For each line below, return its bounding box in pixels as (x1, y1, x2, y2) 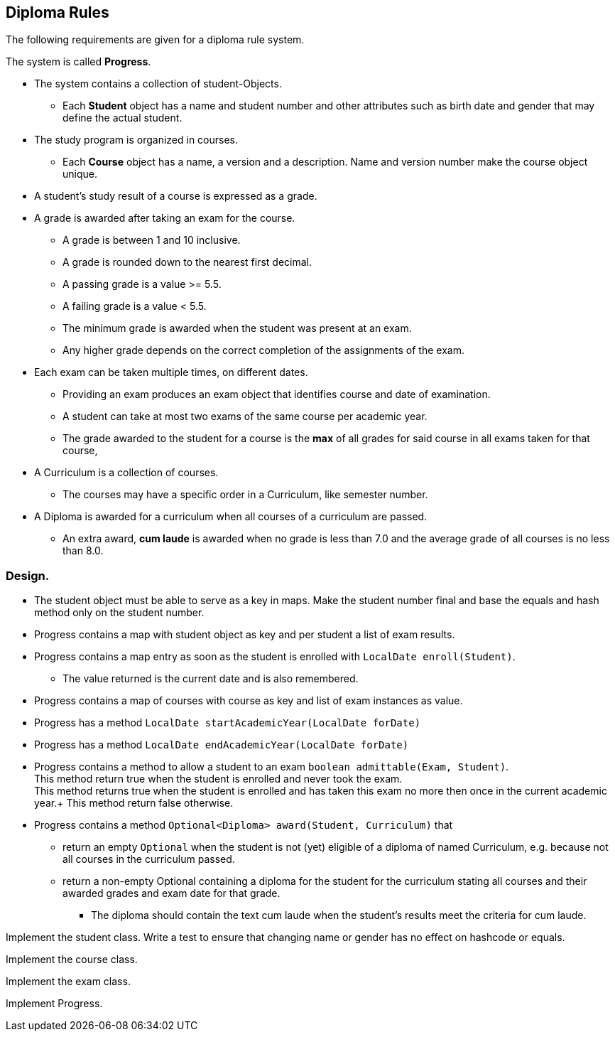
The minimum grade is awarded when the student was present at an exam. (62, 322, 412, 335)
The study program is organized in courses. (34, 134, 239, 146)
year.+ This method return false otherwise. (34, 797, 234, 810)
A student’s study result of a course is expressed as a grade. (34, 190, 317, 203)
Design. (6, 568, 50, 583)
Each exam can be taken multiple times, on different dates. (34, 366, 308, 379)
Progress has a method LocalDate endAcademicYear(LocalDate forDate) (34, 738, 409, 751)
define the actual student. (62, 112, 183, 124)
